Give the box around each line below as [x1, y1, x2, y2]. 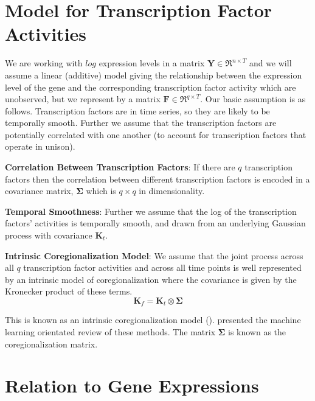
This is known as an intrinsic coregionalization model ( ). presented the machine [5, 313, 301, 326]
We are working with [5, 57, 83, 69]
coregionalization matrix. [5, 337, 98, 350]
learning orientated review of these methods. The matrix [5, 326, 216, 338]
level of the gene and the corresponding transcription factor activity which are [5, 80, 296, 93]
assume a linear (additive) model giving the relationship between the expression [5, 68, 302, 81]
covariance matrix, [5, 184, 74, 197]
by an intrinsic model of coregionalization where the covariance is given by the [5, 273, 297, 285]
